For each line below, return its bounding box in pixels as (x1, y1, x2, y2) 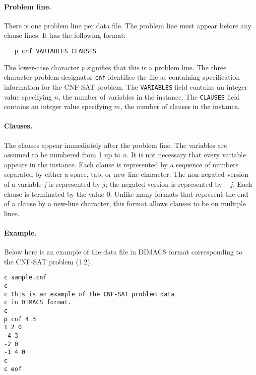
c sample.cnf (4, 274, 47, 281)
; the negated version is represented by (105, 179, 222, 189)
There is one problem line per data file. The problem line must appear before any (4, 20, 252, 30)
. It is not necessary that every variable (127, 149, 246, 160)
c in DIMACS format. (4, 299, 72, 306)
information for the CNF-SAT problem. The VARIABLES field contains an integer (4, 81, 248, 92)
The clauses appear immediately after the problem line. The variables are (4, 139, 227, 150)
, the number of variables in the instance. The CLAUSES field (58, 91, 240, 102)
